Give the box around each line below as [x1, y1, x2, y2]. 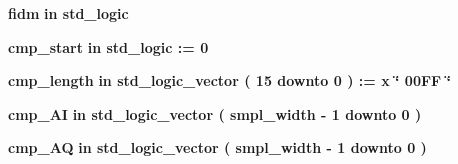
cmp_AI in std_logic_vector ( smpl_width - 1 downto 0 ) [8, 103, 422, 124]
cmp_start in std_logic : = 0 [8, 36, 209, 57]
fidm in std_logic [8, 3, 129, 23]
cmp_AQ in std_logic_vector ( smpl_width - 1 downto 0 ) [8, 137, 427, 158]
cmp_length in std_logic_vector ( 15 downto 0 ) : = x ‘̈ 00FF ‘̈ [8, 70, 452, 91]
